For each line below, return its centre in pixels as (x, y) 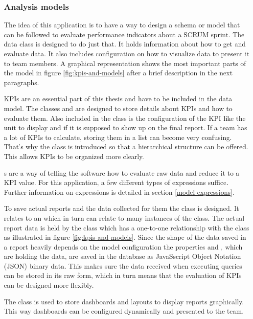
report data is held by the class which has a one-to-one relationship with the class (126, 227)
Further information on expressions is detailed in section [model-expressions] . (119, 192)
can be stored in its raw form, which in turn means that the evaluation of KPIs (123, 275)
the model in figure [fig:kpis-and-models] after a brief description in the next (118, 73)
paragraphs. (22, 82)
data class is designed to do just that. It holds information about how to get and (125, 44)
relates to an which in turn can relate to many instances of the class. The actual (124, 217)
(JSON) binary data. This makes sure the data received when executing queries (123, 265)
